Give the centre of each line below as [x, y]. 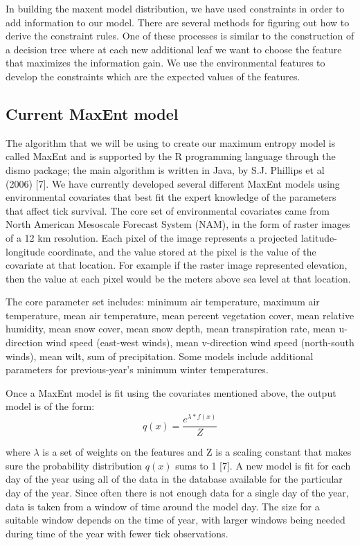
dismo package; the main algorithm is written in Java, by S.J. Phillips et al [165, 169]
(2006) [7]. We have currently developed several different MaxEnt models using [173, 183]
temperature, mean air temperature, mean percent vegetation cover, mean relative [180, 315]
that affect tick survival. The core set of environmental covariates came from [168, 210]
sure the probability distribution [74, 465]
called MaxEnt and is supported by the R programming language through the [171, 156]
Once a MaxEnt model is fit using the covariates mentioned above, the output [171, 392]
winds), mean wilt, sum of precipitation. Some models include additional [160, 356]
